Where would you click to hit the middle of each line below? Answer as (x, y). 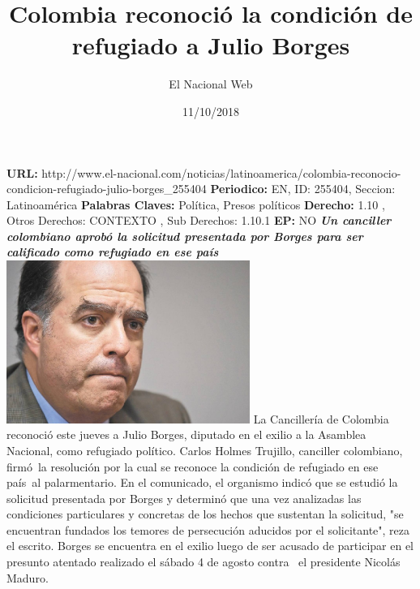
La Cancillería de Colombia (321, 418)
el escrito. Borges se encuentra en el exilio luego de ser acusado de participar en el (210, 546)
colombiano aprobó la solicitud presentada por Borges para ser (185, 236)
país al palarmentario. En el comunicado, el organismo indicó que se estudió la (202, 482)
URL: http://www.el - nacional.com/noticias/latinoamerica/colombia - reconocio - (204, 172)
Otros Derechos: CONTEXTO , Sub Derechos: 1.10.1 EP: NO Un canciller (199, 220)
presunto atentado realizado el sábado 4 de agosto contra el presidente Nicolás (204, 562)
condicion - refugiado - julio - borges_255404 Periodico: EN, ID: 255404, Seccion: (201, 189)
